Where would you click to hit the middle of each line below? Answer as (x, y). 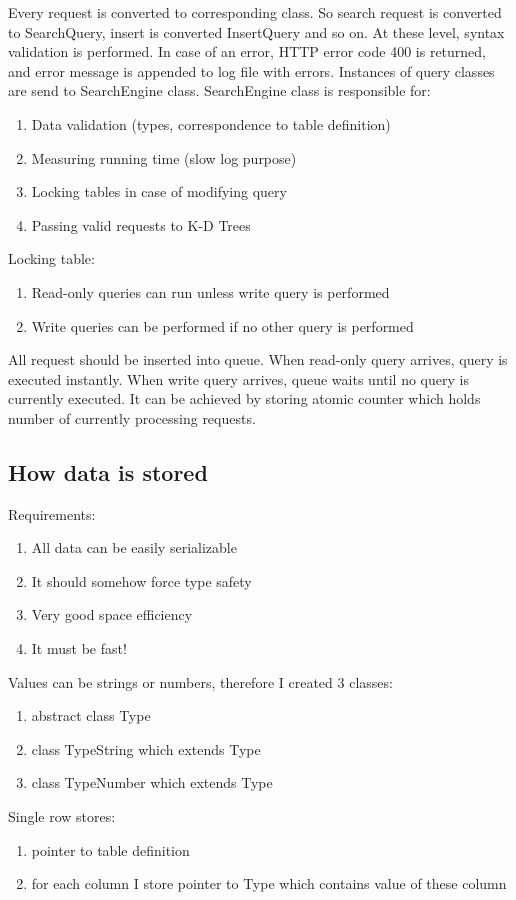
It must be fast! (79, 648)
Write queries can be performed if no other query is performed (222, 325)
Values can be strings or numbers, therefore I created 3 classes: (200, 681)
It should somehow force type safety (141, 580)
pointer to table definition (110, 849)
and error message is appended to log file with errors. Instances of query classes (251, 70)
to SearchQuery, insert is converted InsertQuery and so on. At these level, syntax (256, 31)
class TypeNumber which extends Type (152, 782)
